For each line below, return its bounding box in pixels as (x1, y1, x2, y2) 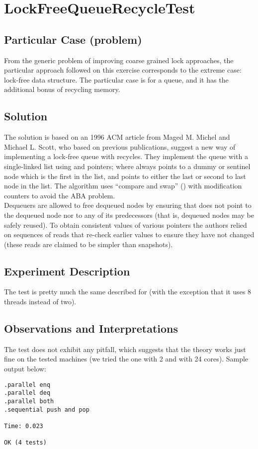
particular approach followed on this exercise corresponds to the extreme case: (4, 65, 242, 75)
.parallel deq (4, 389, 51, 397)
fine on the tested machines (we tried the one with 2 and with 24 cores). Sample (4, 354, 249, 364)
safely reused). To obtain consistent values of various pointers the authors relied (4, 219, 247, 230)
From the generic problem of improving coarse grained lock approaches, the (4, 55, 234, 65)
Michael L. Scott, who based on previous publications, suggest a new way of (4, 141, 236, 152)
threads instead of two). (4, 296, 77, 307)
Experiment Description (4, 263, 130, 278)
